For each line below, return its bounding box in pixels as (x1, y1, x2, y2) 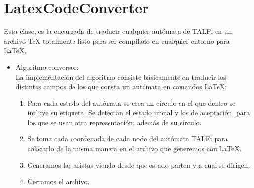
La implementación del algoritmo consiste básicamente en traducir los (15, 71, 226, 82)
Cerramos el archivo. (27, 176, 90, 187)
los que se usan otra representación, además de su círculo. (27, 117, 202, 127)
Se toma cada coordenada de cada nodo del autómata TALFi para (27, 133, 228, 144)
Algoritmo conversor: (15, 62, 79, 72)
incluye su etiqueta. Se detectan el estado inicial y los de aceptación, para (27, 107, 250, 118)
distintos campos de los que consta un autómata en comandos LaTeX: (15, 81, 227, 92)
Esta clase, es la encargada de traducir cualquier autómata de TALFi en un (4, 26, 232, 36)
